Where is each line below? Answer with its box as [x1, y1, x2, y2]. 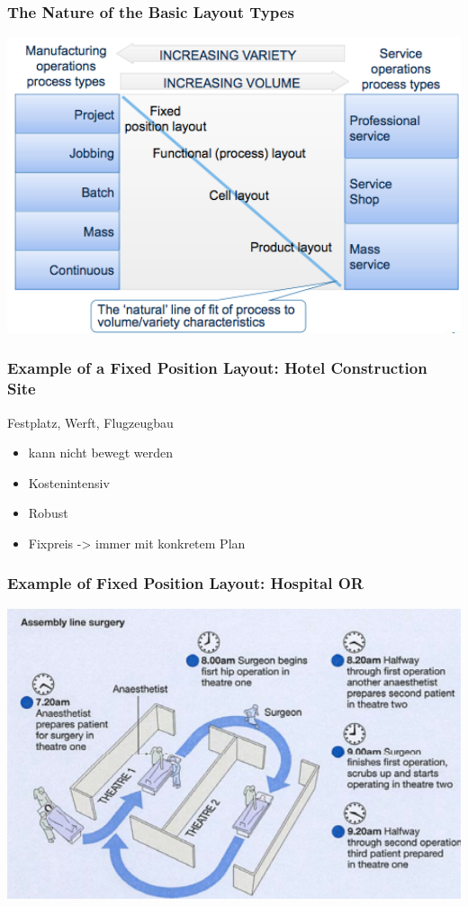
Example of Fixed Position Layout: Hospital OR [7, 572, 364, 594]
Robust [28, 503, 68, 522]
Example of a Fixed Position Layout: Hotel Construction [7, 357, 427, 379]
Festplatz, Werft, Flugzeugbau [7, 412, 174, 431]
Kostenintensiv [28, 473, 110, 492]
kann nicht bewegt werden [28, 443, 174, 462]
